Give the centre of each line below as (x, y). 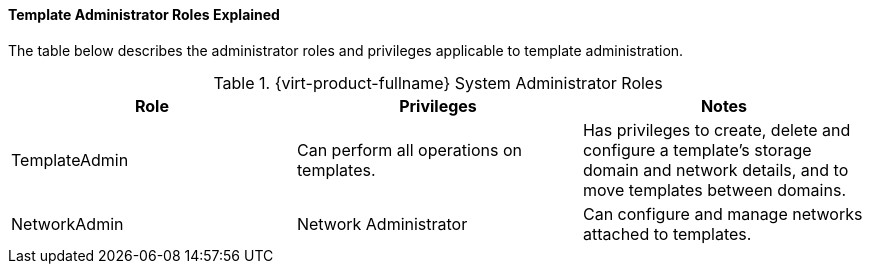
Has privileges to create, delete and (716, 129)
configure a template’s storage (697, 149)
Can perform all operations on (409, 149)
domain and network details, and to (715, 169)
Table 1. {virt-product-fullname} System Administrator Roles (438, 82)
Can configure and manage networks (722, 213)
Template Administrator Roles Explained (144, 14)
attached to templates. (667, 233)
